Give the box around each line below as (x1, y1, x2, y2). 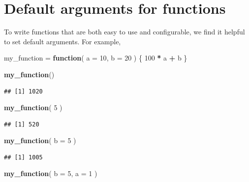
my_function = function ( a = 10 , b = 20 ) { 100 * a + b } (4, 53, 187, 63)
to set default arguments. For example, (4, 36, 121, 46)
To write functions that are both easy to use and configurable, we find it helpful (4, 27, 245, 37)
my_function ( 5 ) (4, 102, 62, 113)
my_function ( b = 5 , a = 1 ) (4, 168, 97, 179)
